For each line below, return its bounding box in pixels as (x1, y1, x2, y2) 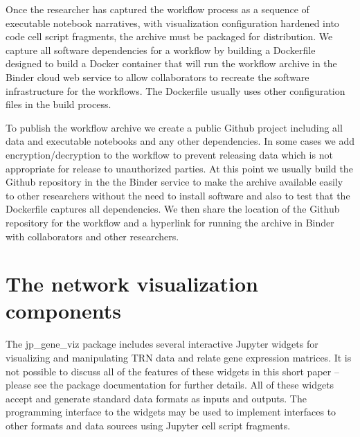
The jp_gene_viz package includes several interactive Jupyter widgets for (6, 337, 318, 351)
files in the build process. (6, 97, 111, 112)
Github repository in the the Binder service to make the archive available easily (6, 175, 343, 189)
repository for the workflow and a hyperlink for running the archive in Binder (6, 215, 334, 229)
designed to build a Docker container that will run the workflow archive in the (6, 56, 337, 71)
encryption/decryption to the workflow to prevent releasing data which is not (6, 147, 333, 161)
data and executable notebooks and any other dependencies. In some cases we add (6, 134, 354, 148)
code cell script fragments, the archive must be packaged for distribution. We (6, 29, 333, 44)
